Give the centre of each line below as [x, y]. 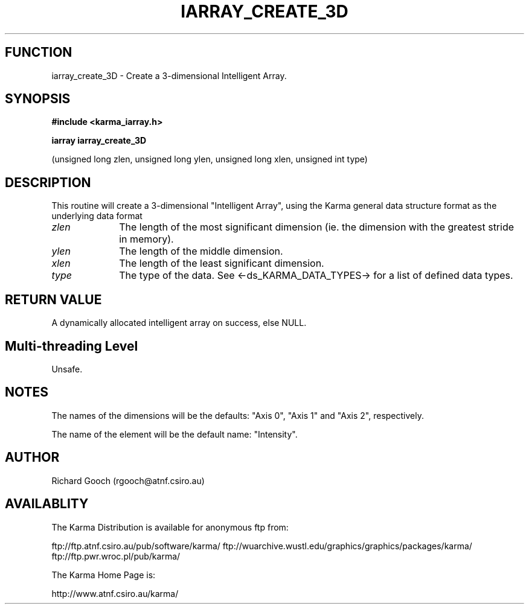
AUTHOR [32, 458]
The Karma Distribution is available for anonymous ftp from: [170, 527]
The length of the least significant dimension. [222, 263]
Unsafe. [67, 369]
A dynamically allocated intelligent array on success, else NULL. [179, 323]
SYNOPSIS [38, 99]
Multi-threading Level [72, 346]
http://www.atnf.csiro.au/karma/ [115, 593]
